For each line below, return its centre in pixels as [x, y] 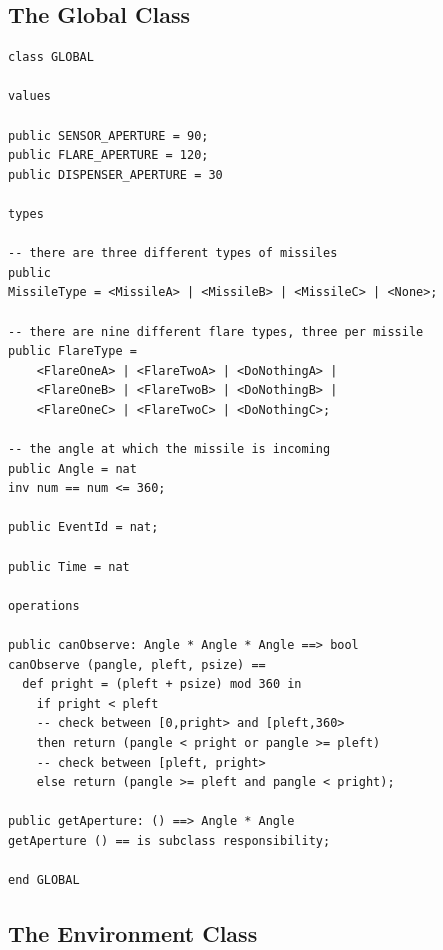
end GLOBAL [44, 880]
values [29, 96]
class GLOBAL [51, 57]
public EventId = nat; [83, 527]
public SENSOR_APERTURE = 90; [108, 135]
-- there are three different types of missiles [173, 253]
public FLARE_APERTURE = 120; [108, 155]
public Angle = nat [72, 468]
